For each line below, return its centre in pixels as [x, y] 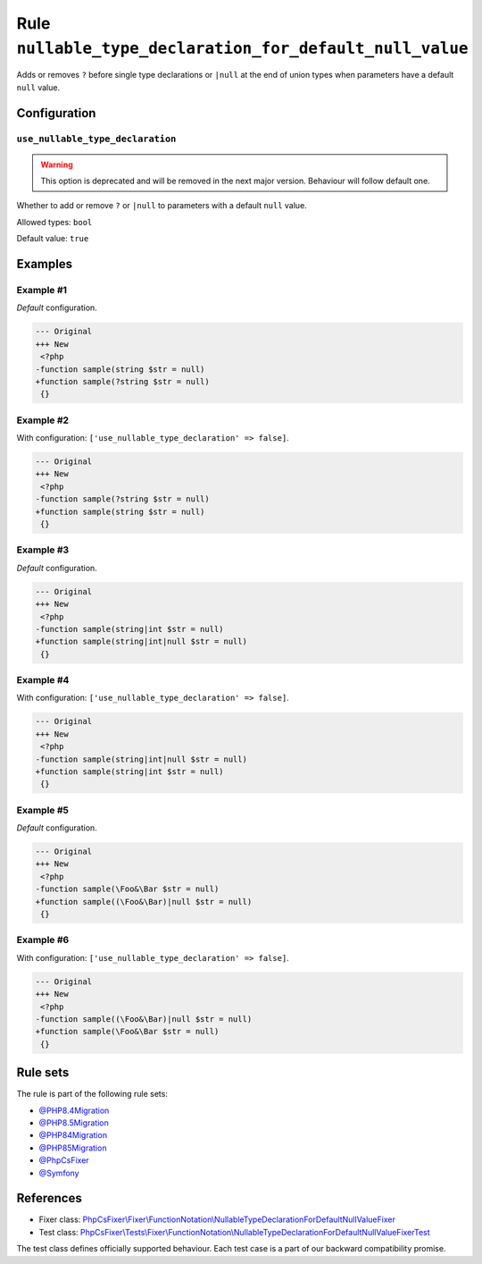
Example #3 [43, 550]
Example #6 [43, 940]
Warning [57, 164]
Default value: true [53, 239]
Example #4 [43, 680]
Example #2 [43, 420]
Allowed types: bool [54, 222]
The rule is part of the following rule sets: [92, 1094]
